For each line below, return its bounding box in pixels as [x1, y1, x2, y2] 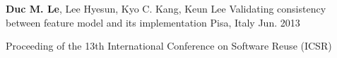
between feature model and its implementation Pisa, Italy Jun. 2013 [6, 15, 300, 29]
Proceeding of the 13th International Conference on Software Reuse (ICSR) [6, 38, 332, 53]
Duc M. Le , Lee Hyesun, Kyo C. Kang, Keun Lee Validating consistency [6, 1, 326, 15]
